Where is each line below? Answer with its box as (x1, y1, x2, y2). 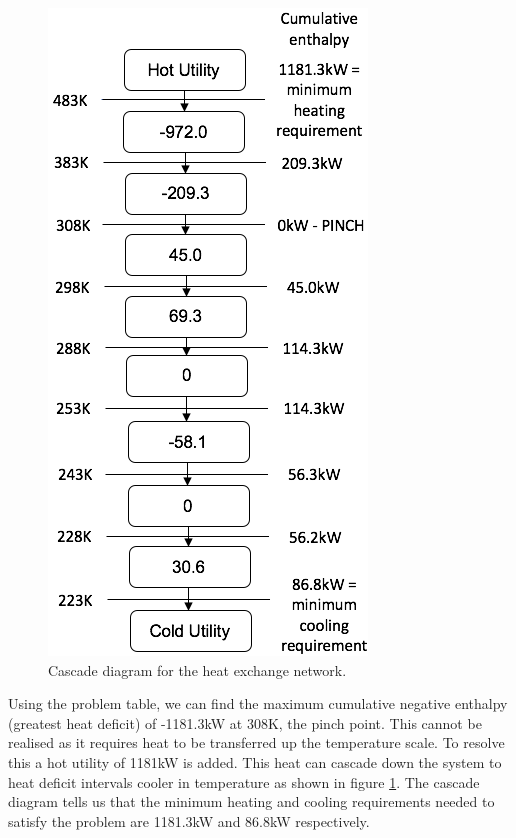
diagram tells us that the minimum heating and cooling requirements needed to (8, 791, 495, 812)
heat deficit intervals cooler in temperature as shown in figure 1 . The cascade (8, 771, 480, 792)
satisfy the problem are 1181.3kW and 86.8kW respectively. (8, 810, 370, 831)
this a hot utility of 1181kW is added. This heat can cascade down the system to (8, 751, 502, 772)
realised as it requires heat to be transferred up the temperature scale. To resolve (8, 732, 505, 753)
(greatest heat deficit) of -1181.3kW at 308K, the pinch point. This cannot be (8, 712, 482, 733)
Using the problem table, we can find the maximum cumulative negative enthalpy (8, 693, 508, 714)
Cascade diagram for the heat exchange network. (48, 659, 347, 680)
